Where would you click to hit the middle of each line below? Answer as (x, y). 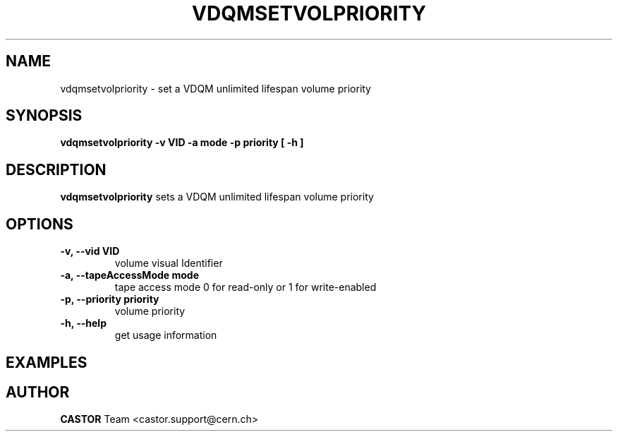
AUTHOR (38, 392)
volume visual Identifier (169, 263)
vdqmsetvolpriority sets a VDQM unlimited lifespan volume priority (217, 197)
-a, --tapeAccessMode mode (130, 275)
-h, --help (83, 323)
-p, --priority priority (110, 299)
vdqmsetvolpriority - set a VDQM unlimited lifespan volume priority (216, 88)
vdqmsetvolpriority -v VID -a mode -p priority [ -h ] (182, 143)
